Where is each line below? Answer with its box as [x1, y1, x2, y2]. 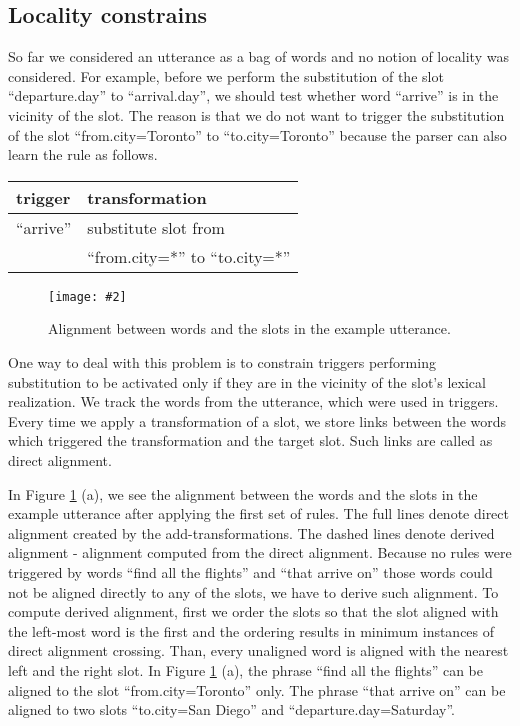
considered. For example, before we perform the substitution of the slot [8, 65, 444, 86]
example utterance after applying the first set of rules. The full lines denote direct [8, 503, 510, 524]
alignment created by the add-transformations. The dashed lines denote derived [8, 522, 495, 543]
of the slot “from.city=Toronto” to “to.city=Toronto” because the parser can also [8, 124, 507, 145]
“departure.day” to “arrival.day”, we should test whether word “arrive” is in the [8, 85, 499, 106]
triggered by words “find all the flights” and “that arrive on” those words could [8, 561, 493, 582]
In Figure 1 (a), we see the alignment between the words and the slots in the [8, 483, 478, 504]
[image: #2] [48, 289, 127, 304]
